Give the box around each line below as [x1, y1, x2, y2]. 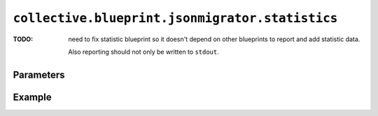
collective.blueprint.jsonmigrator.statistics [13, 10, 338, 26]
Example [13, 91, 52, 103]
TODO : [13, 35, 34, 43]
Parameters [13, 68, 65, 80]
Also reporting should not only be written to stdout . [68, 48, 220, 56]
